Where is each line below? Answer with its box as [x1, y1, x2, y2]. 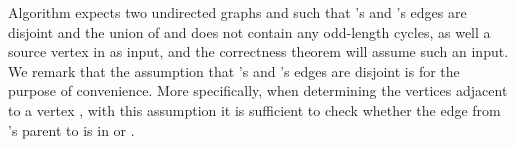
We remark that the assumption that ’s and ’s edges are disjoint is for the [8, 60, 460, 81]
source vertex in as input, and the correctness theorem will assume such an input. [8, 41, 509, 62]
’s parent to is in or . [8, 119, 135, 140]
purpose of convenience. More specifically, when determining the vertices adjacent [8, 80, 508, 101]
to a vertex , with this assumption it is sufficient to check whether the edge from [8, 99, 501, 120]
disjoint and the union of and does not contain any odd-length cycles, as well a [8, 21, 491, 42]
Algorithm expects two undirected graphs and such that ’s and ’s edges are [8, 2, 467, 22]
